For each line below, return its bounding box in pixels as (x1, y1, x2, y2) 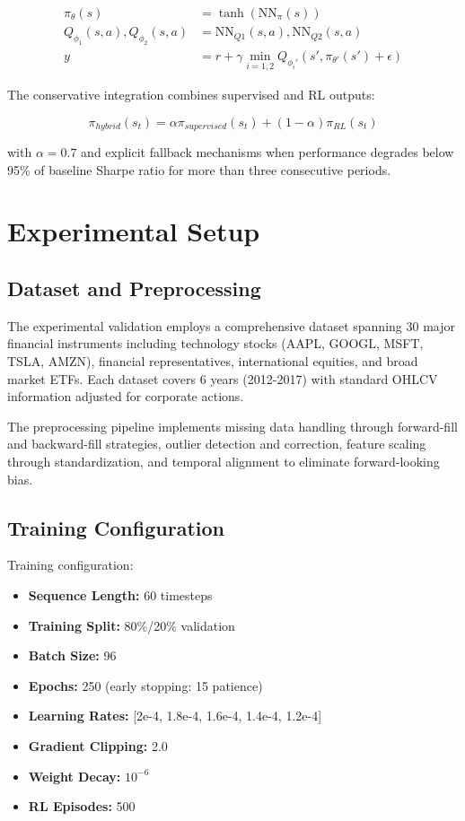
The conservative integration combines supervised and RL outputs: (7, 85, 375, 104)
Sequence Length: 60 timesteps (28, 586, 213, 605)
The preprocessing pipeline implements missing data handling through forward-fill (7, 416, 458, 435)
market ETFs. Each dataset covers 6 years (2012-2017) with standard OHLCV (7, 369, 438, 388)
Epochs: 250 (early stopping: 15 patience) (28, 676, 263, 694)
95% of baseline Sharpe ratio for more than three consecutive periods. (7, 160, 391, 179)
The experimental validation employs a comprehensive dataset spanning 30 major (7, 316, 455, 335)
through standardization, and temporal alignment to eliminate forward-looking (7, 452, 440, 471)
